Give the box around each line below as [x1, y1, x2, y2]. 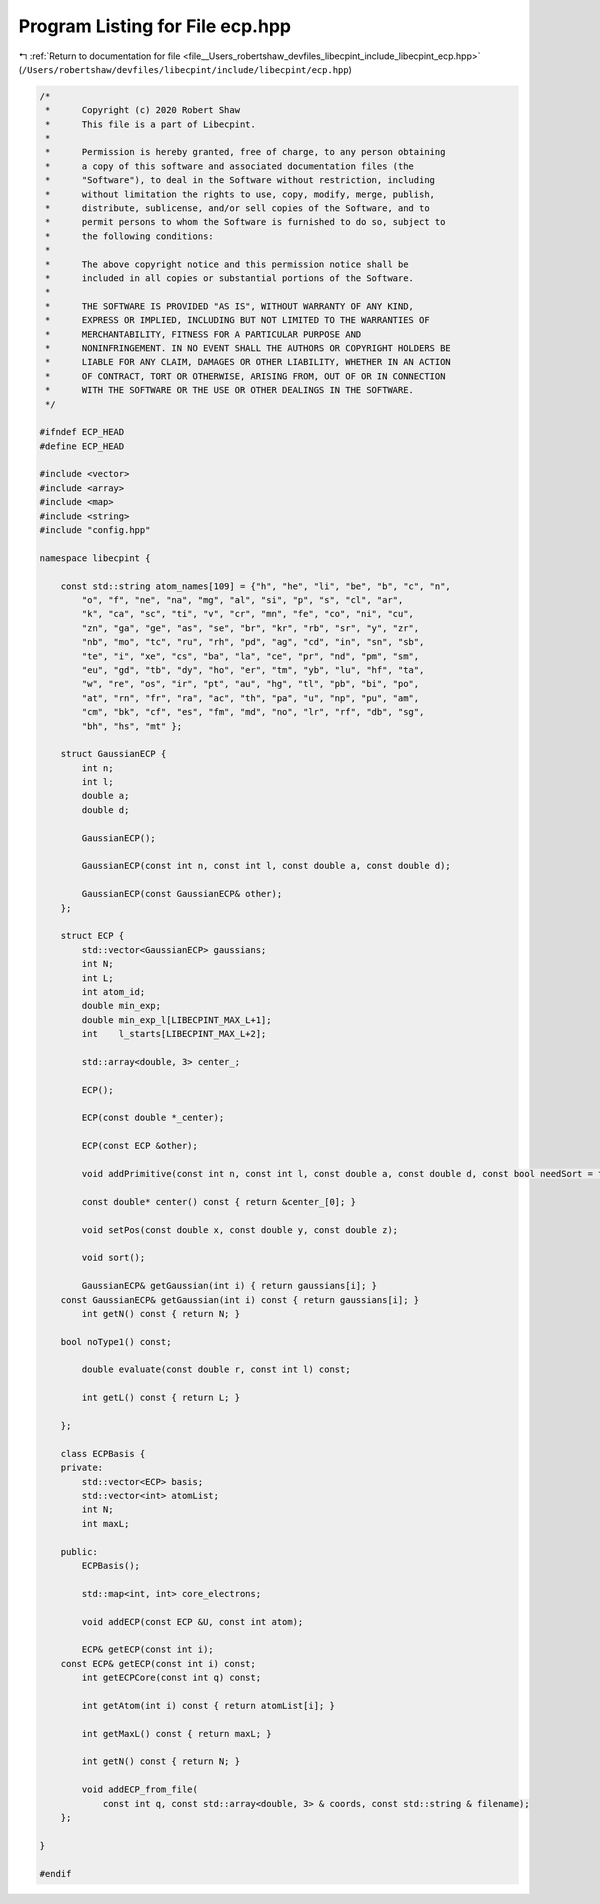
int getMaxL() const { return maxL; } [81, 1728, 272, 1739]
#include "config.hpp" [39, 525, 151, 536]
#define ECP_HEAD [39, 440, 125, 452]
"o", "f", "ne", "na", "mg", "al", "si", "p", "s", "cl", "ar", [81, 594, 404, 605]
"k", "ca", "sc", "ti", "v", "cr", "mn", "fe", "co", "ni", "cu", [81, 608, 415, 620]
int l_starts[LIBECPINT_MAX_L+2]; [81, 1028, 267, 1040]
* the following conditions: [45, 230, 214, 242]
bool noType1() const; [60, 1336, 172, 1347]
